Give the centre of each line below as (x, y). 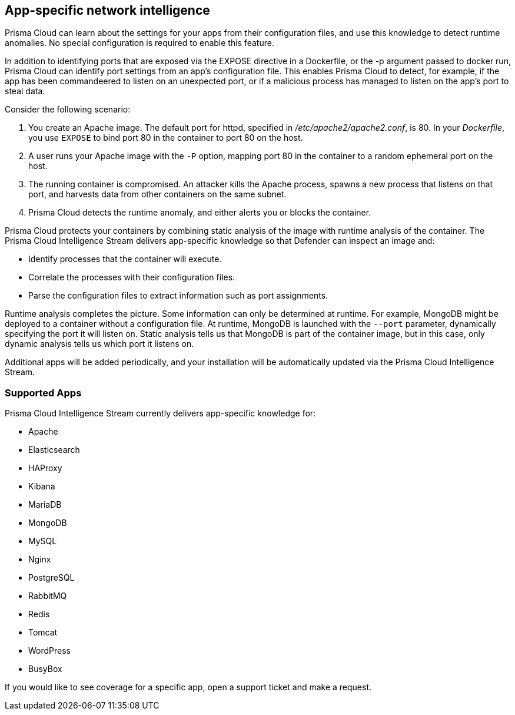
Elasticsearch (54, 450)
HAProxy (45, 468)
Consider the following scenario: (68, 110)
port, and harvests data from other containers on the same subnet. (157, 194)
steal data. (25, 91)
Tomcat (43, 633)
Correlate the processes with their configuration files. (132, 277)
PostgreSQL (51, 578)
